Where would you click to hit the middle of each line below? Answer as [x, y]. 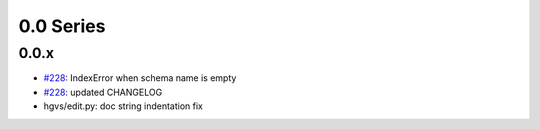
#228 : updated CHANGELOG [103, 92]
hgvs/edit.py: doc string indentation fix [123, 106]
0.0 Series [62, 26]
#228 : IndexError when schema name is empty [140, 78]
